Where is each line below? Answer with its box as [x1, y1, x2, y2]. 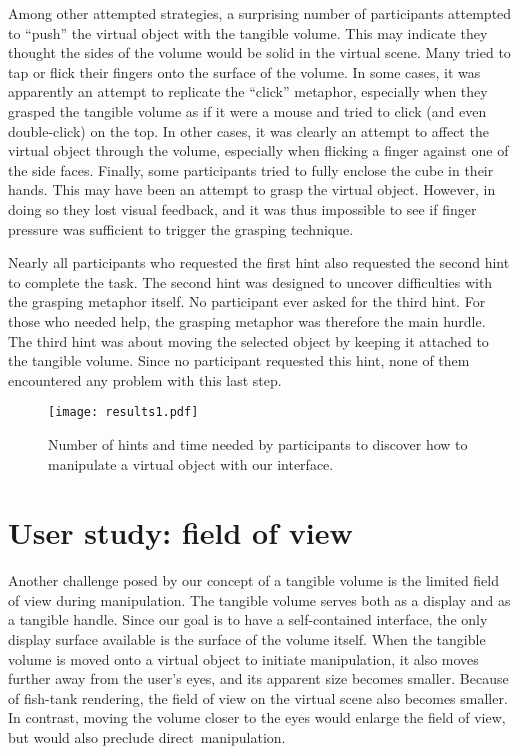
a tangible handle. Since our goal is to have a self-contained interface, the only [8, 609, 488, 630]
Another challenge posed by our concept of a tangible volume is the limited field [8, 570, 500, 591]
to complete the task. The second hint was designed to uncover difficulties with [8, 271, 493, 292]
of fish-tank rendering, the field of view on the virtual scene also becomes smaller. [8, 687, 508, 708]
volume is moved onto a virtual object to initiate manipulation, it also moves [8, 648, 479, 669]
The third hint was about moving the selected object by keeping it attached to [8, 330, 489, 351]
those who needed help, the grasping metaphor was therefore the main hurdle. [8, 310, 486, 331]
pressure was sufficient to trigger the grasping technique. [8, 218, 354, 239]
